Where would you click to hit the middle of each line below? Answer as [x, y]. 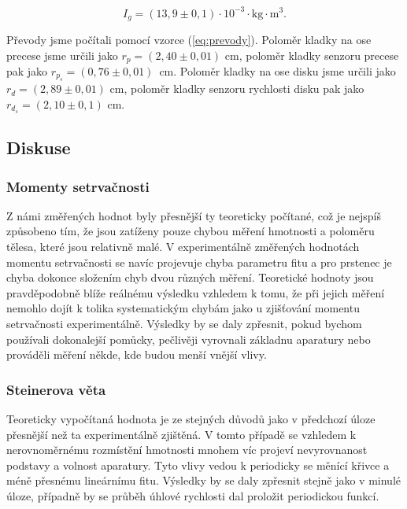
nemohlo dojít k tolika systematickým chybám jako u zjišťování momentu [183, 308]
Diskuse [39, 148]
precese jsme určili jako [62, 55]
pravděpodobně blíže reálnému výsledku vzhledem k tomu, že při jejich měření [196, 292]
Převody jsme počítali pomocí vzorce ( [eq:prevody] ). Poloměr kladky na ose [189, 39]
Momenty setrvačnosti [78, 186]
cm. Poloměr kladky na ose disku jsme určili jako [277, 71]
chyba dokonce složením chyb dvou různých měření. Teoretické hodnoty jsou [190, 277]
